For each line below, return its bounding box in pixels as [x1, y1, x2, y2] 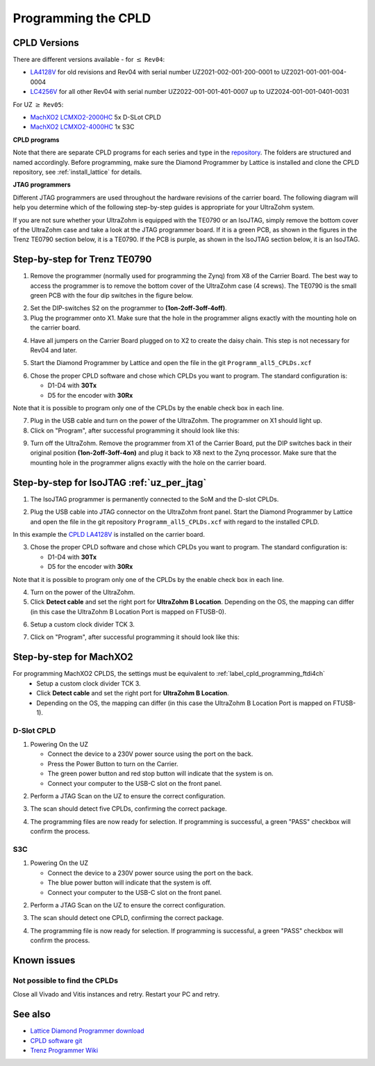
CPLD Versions [12, 37, 79, 49]
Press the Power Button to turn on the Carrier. [47, 759, 178, 768]
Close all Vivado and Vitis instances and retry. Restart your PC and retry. [12, 990, 220, 999]
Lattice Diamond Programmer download [30, 1026, 145, 1035]
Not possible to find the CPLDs [12, 976, 118, 985]
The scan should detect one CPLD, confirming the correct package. [30, 914, 224, 922]
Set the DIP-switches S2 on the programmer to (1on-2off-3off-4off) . [30, 304, 227, 312]
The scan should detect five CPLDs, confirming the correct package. [30, 805, 227, 813]
